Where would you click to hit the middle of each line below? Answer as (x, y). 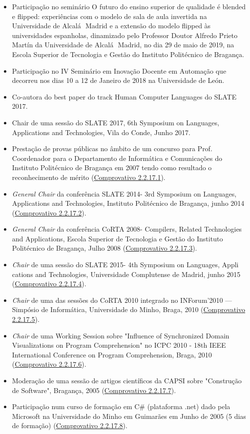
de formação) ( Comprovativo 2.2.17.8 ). (70, 425)
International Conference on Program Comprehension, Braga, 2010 (112, 354)
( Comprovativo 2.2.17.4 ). (49, 284)
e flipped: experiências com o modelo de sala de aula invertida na (109, 16)
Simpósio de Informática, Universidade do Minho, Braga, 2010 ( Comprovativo (129, 309)
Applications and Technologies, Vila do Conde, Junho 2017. (101, 132)
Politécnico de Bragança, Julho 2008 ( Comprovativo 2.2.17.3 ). (104, 248)
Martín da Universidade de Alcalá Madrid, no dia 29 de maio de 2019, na (123, 45)
